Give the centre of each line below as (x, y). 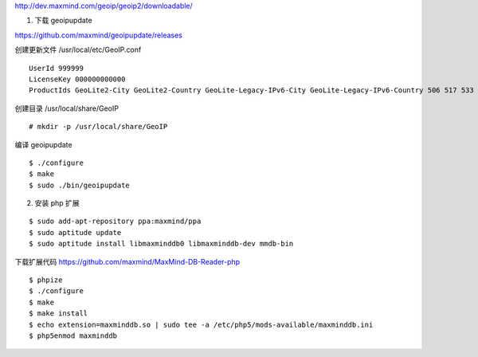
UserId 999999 (56, 68)
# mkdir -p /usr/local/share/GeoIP (98, 127)
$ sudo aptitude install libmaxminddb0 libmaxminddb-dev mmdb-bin (161, 244)
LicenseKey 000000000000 (77, 79)
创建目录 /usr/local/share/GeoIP (67, 108)
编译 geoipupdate (43, 144)
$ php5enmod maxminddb (73, 335)
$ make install (59, 314)
